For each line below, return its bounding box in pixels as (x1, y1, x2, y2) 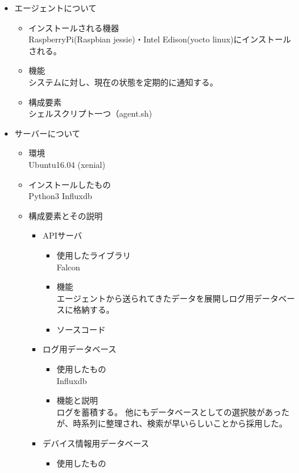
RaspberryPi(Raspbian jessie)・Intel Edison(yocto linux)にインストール (28, 33, 291, 45)
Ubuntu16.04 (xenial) (28, 158, 105, 170)
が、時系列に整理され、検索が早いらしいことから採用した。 (57, 417, 288, 429)
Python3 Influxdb (28, 190, 92, 202)
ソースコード (57, 323, 106, 335)
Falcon (57, 260, 81, 273)
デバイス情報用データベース (42, 437, 149, 449)
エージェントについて (14, 2, 97, 14)
